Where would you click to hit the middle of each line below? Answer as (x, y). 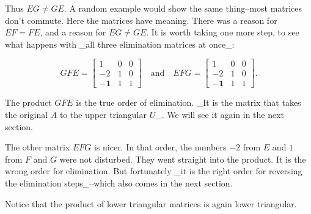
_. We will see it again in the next (220, 115)
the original (27, 115)
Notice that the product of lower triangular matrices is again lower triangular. (151, 203)
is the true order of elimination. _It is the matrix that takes (188, 102)
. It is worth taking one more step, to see (223, 32)
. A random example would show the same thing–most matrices (183, 8)
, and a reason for (73, 32)
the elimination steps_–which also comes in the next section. (119, 183)
